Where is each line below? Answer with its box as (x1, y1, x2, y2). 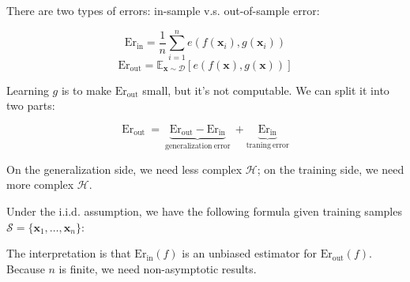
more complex (6, 176, 74, 193)
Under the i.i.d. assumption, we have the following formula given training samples (6, 202, 402, 219)
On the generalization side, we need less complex (6, 160, 243, 177)
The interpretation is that (6, 245, 131, 261)
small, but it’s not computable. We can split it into (142, 81, 389, 98)
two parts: (6, 97, 55, 114)
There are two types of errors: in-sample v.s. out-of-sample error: (6, 2, 320, 18)
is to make (61, 81, 111, 98)
